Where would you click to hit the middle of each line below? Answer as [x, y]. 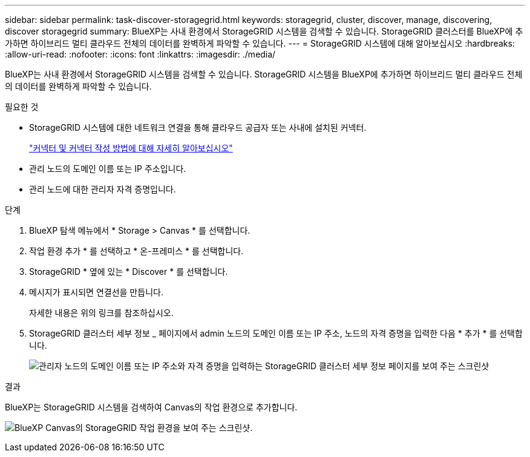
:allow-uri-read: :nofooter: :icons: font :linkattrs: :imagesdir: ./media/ [140, 54]
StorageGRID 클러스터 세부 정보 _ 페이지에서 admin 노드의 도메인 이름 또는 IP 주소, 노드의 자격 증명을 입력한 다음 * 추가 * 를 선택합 [276, 333]
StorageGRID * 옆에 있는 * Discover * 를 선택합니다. [129, 271]
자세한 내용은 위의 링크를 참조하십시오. [101, 313]
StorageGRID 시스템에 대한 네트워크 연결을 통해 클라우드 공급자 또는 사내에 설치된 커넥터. [198, 127]
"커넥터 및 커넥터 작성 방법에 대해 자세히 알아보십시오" [131, 148]
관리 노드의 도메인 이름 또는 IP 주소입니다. [108, 169]
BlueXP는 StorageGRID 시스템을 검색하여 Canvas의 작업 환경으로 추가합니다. [151, 407]
